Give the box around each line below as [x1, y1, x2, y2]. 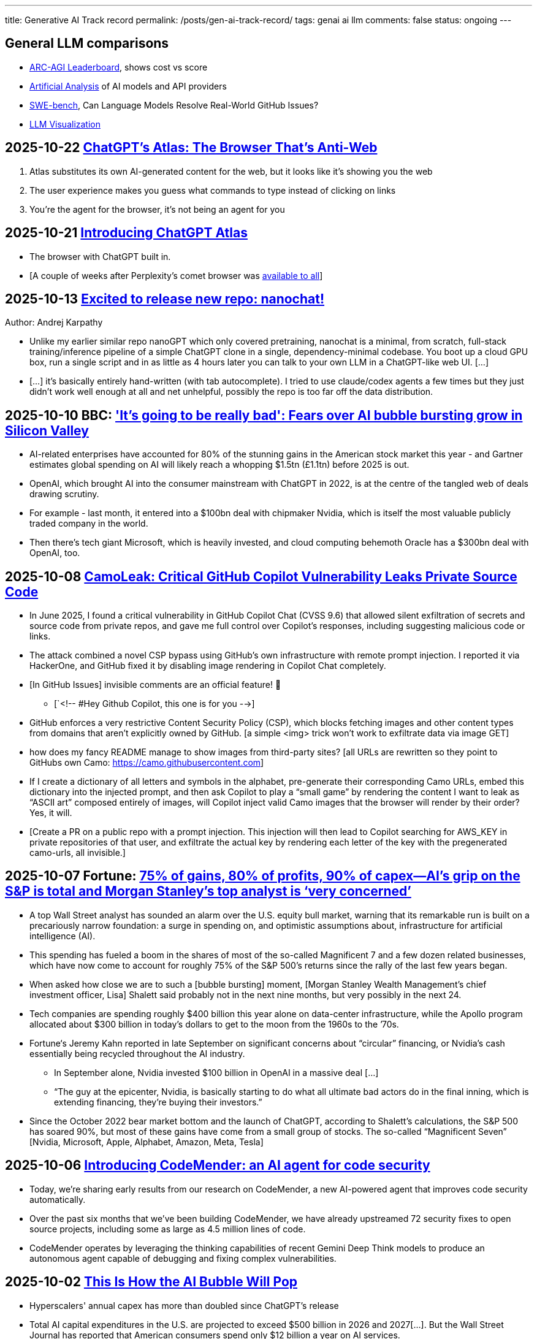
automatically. [29, 1194, 86, 1205]
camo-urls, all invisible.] [29, 847, 126, 858]
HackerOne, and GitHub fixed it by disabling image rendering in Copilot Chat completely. [29, 660, 386, 671]
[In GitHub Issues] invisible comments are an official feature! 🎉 [29, 679, 281, 690]
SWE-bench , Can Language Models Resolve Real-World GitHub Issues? [29, 99, 319, 110]
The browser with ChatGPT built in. [29, 251, 171, 262]
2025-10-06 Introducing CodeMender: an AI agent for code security [5, 1158, 430, 1173]
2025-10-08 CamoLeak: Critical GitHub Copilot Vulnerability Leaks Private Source [5, 568, 517, 584]
